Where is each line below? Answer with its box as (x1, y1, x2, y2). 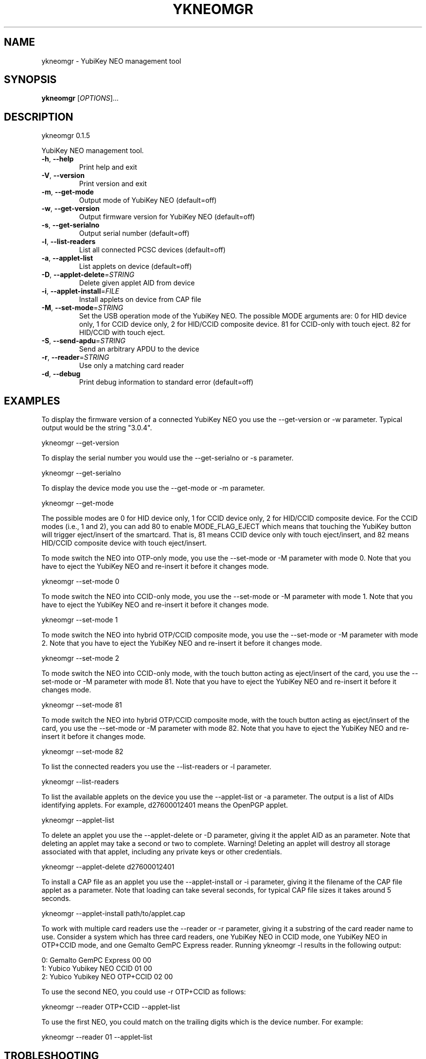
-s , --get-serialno (41, 221, 100, 229)
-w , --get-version (41, 204, 100, 213)
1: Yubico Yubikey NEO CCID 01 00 (41, 964, 152, 973)
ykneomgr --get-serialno (41, 469, 121, 477)
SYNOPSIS (4, 73, 57, 86)
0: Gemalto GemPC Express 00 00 (41, 956, 152, 965)
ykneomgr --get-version (41, 439, 119, 447)
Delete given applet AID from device (79, 279, 195, 287)
